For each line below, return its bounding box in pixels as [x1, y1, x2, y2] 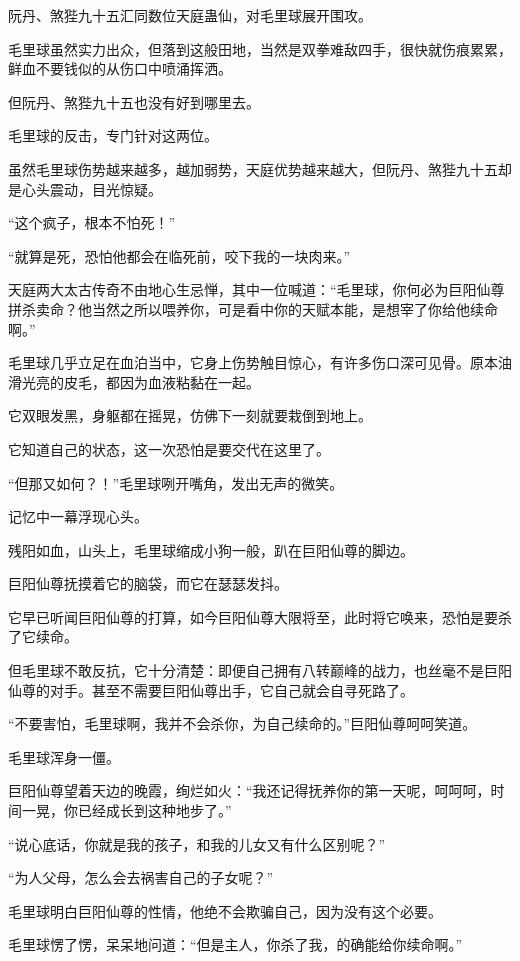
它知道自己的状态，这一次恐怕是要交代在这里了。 [8, 438, 330, 459]
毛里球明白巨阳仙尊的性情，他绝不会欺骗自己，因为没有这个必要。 [8, 900, 442, 921]
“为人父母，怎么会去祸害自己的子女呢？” [8, 867, 274, 888]
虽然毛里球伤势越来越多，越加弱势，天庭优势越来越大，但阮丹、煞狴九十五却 [8, 158, 512, 179]
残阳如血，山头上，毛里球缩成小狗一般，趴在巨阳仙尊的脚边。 [8, 539, 414, 560]
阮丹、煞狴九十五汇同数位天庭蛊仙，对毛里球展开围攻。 [8, 5, 372, 25]
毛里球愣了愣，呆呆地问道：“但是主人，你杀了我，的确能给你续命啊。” [8, 934, 463, 955]
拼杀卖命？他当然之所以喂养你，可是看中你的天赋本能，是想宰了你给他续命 [8, 298, 498, 319]
